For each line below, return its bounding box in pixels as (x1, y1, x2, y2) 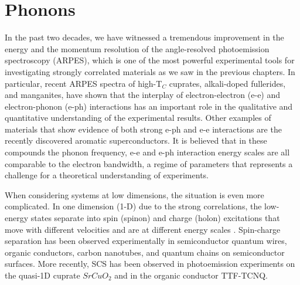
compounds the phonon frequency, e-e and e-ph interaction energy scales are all (5, 146, 290, 158)
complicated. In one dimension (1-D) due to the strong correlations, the (5, 200, 262, 212)
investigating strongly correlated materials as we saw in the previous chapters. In (5, 65, 295, 77)
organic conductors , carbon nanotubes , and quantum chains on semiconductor (5, 246, 285, 258)
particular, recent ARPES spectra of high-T (5, 77, 162, 89)
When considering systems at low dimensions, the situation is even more (5, 188, 264, 201)
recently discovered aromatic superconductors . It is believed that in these (5, 134, 267, 147)
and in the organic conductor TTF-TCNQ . (114, 269, 268, 281)
